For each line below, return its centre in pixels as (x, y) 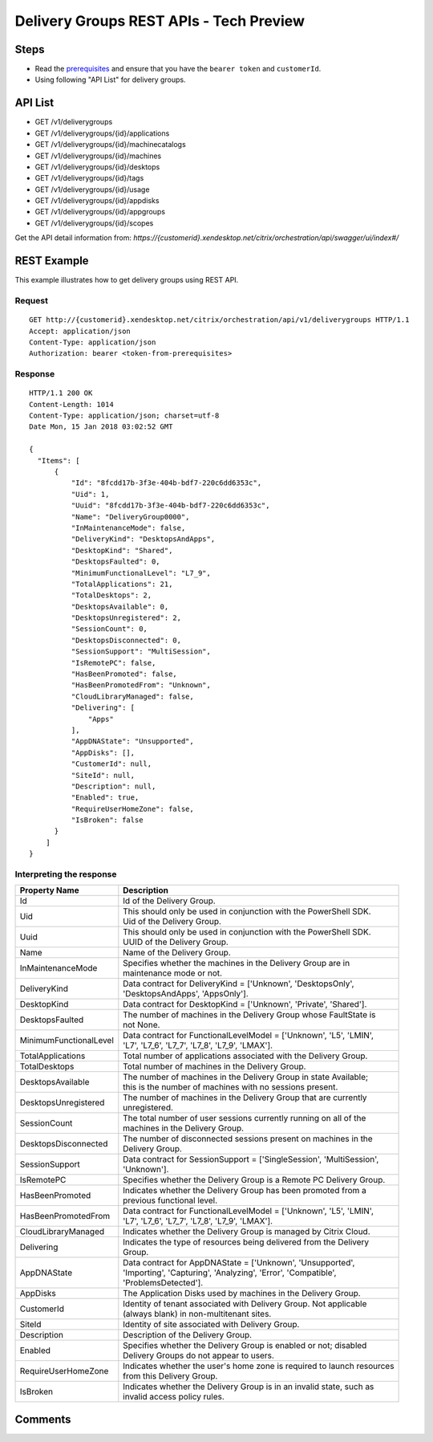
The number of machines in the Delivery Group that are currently (245, 1098)
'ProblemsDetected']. (163, 1283)
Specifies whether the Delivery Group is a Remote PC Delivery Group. (254, 1180)
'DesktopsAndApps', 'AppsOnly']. (186, 994)
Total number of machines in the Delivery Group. (214, 1066)
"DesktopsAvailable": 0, (120, 607)
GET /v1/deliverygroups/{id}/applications (102, 133)
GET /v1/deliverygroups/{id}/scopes (94, 223)
